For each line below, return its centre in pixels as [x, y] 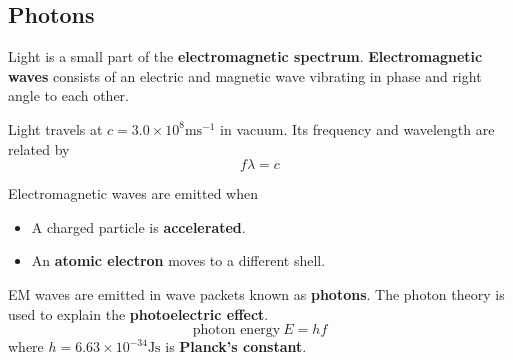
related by [39, 148]
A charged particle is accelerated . [138, 226]
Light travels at [55, 128]
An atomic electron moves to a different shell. [178, 260]
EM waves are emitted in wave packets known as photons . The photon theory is [256, 293]
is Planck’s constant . [236, 346]
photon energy [236, 330]
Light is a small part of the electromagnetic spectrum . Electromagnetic [245, 56]
